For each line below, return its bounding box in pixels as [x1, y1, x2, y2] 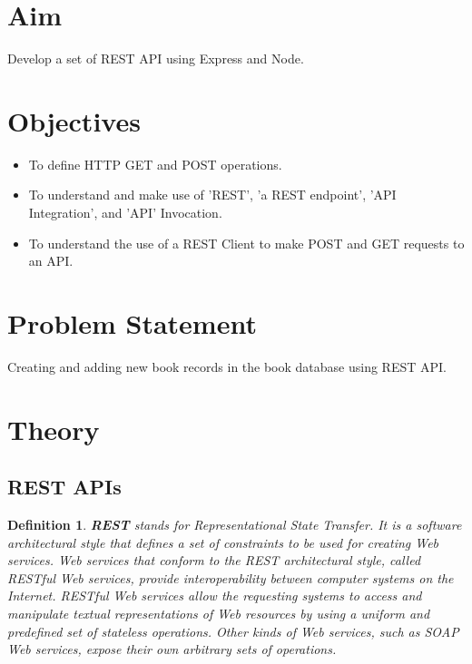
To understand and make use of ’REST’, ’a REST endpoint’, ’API [28, 185, 397, 204]
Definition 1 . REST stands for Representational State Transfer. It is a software [7, 515, 462, 534]
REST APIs [7, 473, 122, 501]
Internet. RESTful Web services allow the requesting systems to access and [7, 586, 422, 605]
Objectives [7, 102, 141, 139]
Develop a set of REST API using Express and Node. [7, 49, 304, 68]
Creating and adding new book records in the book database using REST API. [7, 356, 447, 376]
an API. [28, 251, 74, 270]
